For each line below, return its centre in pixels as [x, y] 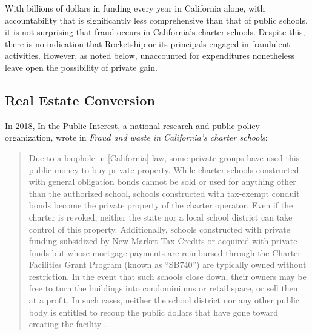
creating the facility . [68, 324]
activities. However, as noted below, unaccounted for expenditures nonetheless [150, 55]
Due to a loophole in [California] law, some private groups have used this [164, 157]
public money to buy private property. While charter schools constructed [164, 169]
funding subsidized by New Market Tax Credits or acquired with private [163, 241]
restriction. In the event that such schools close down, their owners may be [168, 276]
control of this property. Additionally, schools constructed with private [159, 229]
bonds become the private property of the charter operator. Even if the [161, 205]
